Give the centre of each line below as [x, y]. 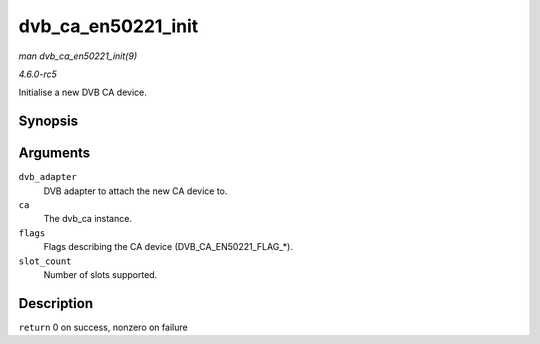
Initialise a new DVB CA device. [82, 92]
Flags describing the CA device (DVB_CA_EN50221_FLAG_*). [168, 247]
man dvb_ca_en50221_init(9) [78, 56]
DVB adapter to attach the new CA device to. [135, 191]
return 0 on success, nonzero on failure [103, 327]
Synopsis [48, 121]
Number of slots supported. [100, 274]
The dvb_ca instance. [87, 219]
